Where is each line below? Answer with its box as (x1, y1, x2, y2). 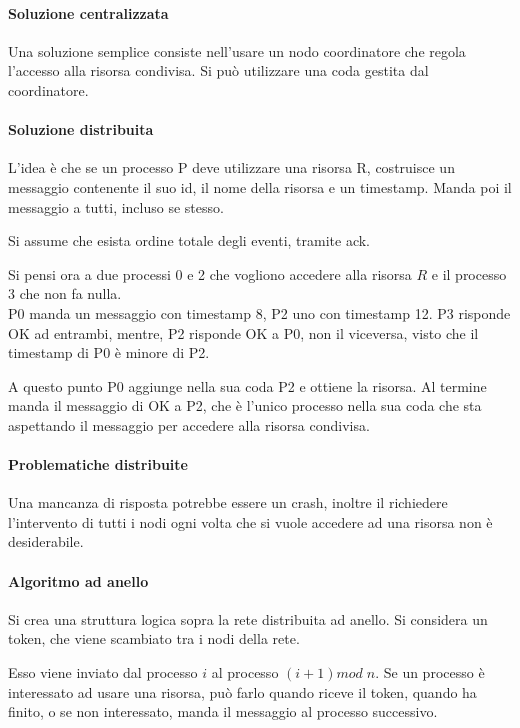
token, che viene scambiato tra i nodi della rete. (8, 628, 300, 649)
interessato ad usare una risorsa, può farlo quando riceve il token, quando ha (8, 681, 477, 702)
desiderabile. (8, 531, 84, 552)
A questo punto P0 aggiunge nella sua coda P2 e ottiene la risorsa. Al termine (8, 375, 487, 396)
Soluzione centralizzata (8, 2, 169, 23)
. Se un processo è (375, 662, 485, 683)
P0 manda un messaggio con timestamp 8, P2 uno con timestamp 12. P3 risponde (8, 302, 511, 323)
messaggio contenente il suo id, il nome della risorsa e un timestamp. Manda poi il (8, 176, 512, 197)
